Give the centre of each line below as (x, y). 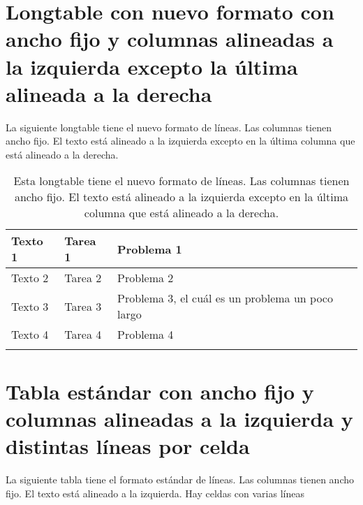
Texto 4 (30, 335)
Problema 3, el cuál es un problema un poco (225, 298)
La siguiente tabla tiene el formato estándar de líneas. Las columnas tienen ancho (180, 479)
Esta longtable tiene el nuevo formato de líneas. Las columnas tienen (181, 181)
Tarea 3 (83, 306)
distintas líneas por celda (128, 446)
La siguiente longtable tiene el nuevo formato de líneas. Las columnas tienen (169, 127)
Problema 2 (146, 278)
